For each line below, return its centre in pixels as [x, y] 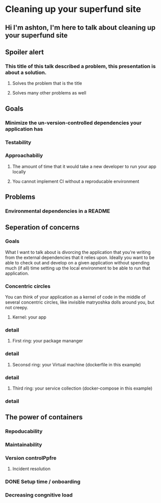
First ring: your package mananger [48, 341]
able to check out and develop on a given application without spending [77, 262]
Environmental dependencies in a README [58, 211]
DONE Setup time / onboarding [43, 482]
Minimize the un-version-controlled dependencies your [74, 123]
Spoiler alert [25, 52]
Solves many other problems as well [49, 93]
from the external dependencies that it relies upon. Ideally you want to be [80, 257]
